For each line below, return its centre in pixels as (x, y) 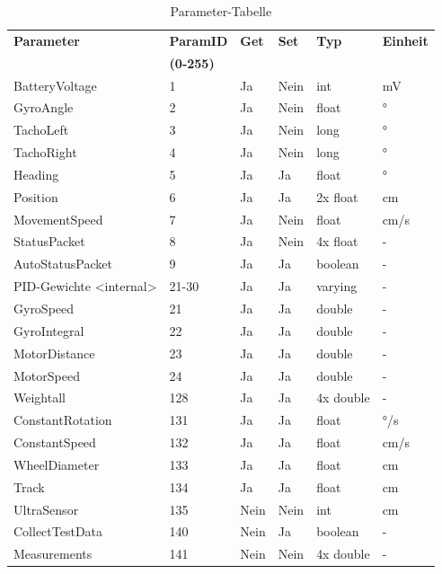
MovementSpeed (58, 219)
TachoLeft (41, 130)
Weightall (40, 397)
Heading (36, 174)
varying (337, 286)
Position (36, 196)
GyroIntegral (49, 330)
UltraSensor (46, 509)
